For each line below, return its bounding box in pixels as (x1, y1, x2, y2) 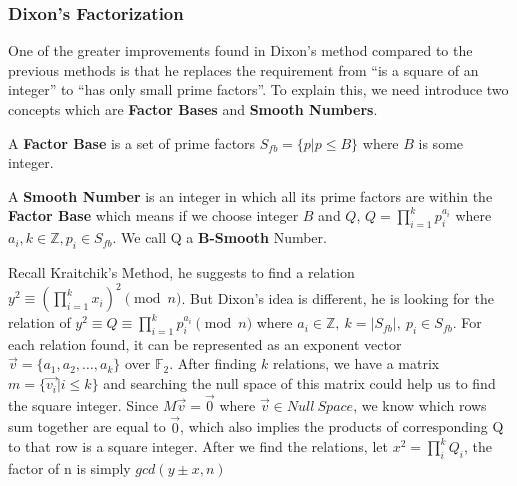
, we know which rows (353, 394, 487, 415)
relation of (8, 312, 71, 333)
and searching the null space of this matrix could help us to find (103, 373, 496, 394)
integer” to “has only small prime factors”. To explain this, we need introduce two (8, 79, 509, 100)
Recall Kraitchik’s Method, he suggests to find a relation (8, 261, 355, 282)
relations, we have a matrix (273, 353, 440, 374)
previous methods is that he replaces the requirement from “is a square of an (8, 59, 479, 80)
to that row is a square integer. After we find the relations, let (8, 436, 388, 457)
